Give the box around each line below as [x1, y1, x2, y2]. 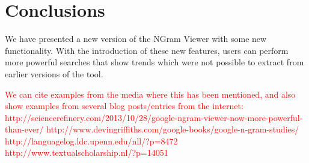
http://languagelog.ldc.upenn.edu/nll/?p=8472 [5, 134, 178, 147]
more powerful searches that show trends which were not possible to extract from [5, 56, 304, 68]
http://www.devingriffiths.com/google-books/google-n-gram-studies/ [46, 123, 299, 135]
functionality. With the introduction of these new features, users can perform [5, 44, 289, 56]
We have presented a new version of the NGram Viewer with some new [5, 32, 267, 45]
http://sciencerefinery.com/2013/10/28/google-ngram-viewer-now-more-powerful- [5, 111, 303, 123]
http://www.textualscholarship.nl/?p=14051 [5, 146, 168, 159]
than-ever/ [5, 123, 44, 135]
